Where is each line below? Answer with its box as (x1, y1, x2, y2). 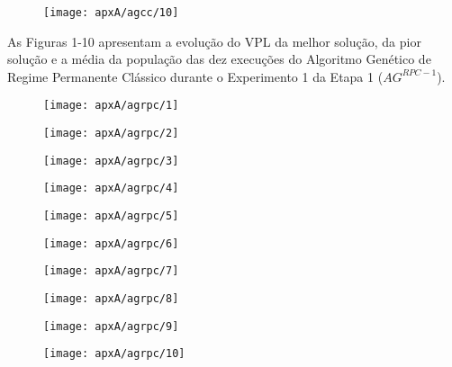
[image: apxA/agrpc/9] (43, 319, 179, 333)
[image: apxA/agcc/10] (43, 6, 179, 19)
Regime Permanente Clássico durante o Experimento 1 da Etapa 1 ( (7, 67, 384, 85)
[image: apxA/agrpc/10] (43, 347, 185, 361)
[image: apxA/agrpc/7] (43, 264, 179, 278)
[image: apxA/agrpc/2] (43, 127, 179, 140)
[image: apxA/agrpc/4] (43, 182, 179, 195)
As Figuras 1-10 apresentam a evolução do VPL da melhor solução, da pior (7, 31, 421, 50)
